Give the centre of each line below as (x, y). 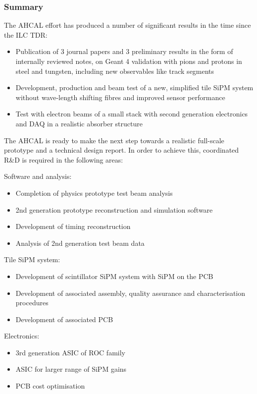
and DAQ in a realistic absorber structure (79, 123)
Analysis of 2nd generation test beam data (80, 243)
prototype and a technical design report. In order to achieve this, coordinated (122, 150)
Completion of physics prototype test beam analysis (94, 193)
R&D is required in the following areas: (64, 159)
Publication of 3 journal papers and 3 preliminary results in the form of (124, 51)
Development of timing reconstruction (73, 226)
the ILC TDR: (26, 34)
